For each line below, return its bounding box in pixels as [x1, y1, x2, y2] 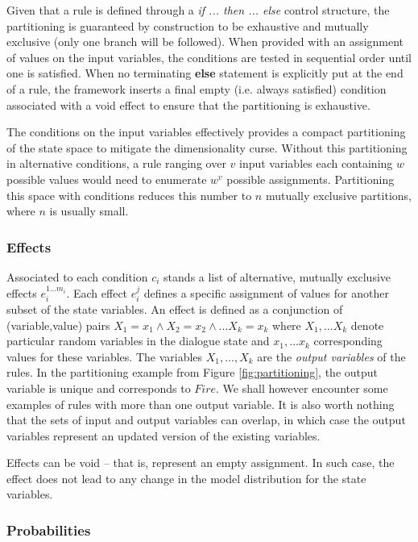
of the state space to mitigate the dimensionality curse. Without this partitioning [6, 139, 408, 156]
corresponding [313, 332, 383, 349]
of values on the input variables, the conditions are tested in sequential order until [6, 48, 412, 65]
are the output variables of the [257, 348, 406, 365]
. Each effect [66, 284, 128, 301]
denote [350, 316, 384, 333]
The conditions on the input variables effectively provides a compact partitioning [6, 123, 406, 140]
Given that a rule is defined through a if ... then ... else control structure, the [6, 2, 390, 18]
